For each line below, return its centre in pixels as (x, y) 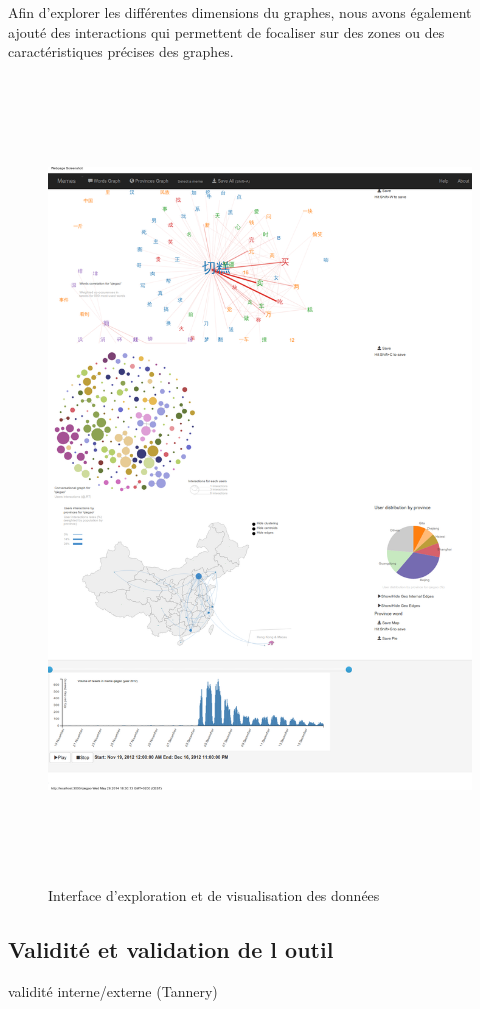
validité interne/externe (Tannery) (113, 990)
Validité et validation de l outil (171, 948)
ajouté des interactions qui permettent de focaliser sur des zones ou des (226, 31)
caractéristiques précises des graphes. (121, 51)
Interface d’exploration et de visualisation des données (214, 894)
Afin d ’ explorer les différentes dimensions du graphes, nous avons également (240, 12)
